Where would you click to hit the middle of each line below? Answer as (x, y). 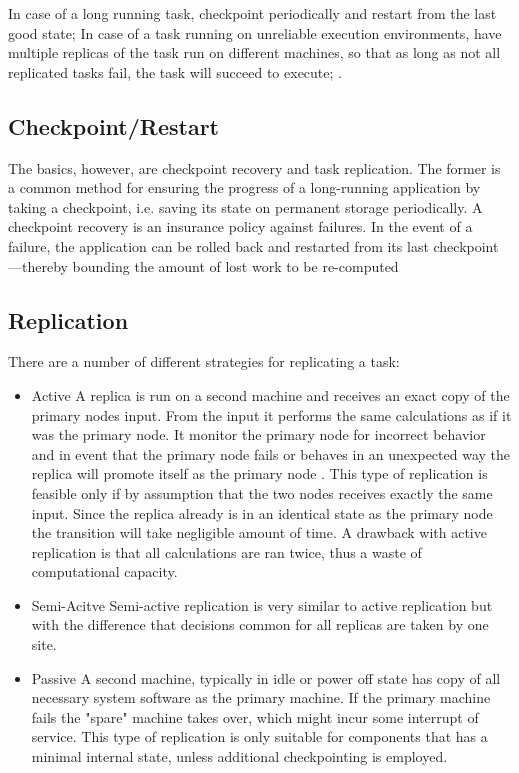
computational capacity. (104, 571)
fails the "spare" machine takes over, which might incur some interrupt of (255, 716)
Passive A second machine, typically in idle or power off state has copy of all (266, 677)
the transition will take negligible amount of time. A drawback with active (259, 532)
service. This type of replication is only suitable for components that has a (259, 736)
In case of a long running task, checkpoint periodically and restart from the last (252, 13)
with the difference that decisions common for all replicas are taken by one (260, 624)
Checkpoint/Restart (114, 125)
